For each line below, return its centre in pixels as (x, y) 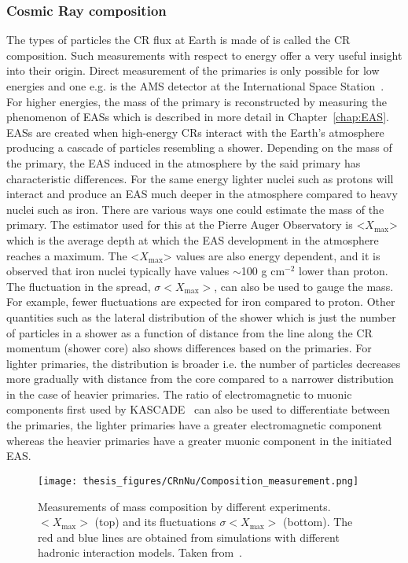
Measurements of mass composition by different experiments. (184, 506)
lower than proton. (344, 271)
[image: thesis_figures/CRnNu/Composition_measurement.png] (198, 481)
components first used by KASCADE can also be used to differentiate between (198, 409)
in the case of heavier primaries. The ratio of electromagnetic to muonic (179, 394)
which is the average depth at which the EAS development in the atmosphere (193, 239)
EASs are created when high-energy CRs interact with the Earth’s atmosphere (195, 132)
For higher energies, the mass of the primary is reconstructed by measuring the (197, 101)
